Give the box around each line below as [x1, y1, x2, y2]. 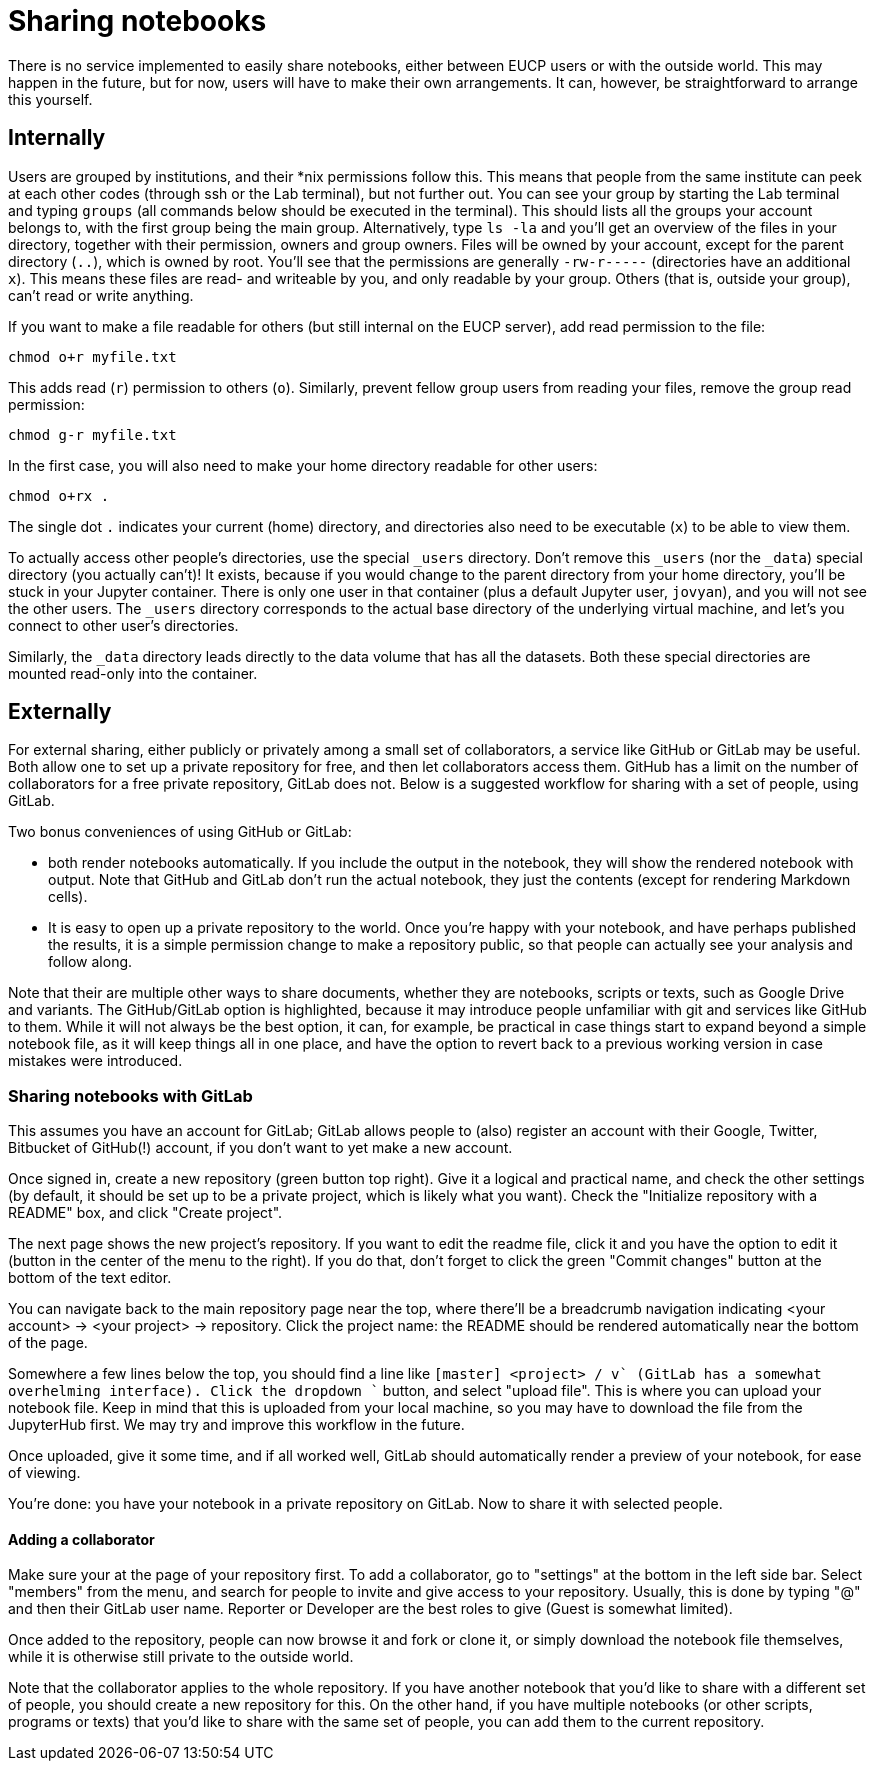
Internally [8, 125, 106, 151]
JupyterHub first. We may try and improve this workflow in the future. [8, 1416, 465, 1434]
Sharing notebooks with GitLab [8, 1085, 253, 1106]
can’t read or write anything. [8, 286, 194, 304]
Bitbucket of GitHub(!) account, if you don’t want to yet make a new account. [8, 1139, 513, 1157]
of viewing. [8, 1464, 81, 1482]
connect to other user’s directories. [8, 616, 239, 634]
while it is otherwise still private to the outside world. [8, 1648, 354, 1666]
